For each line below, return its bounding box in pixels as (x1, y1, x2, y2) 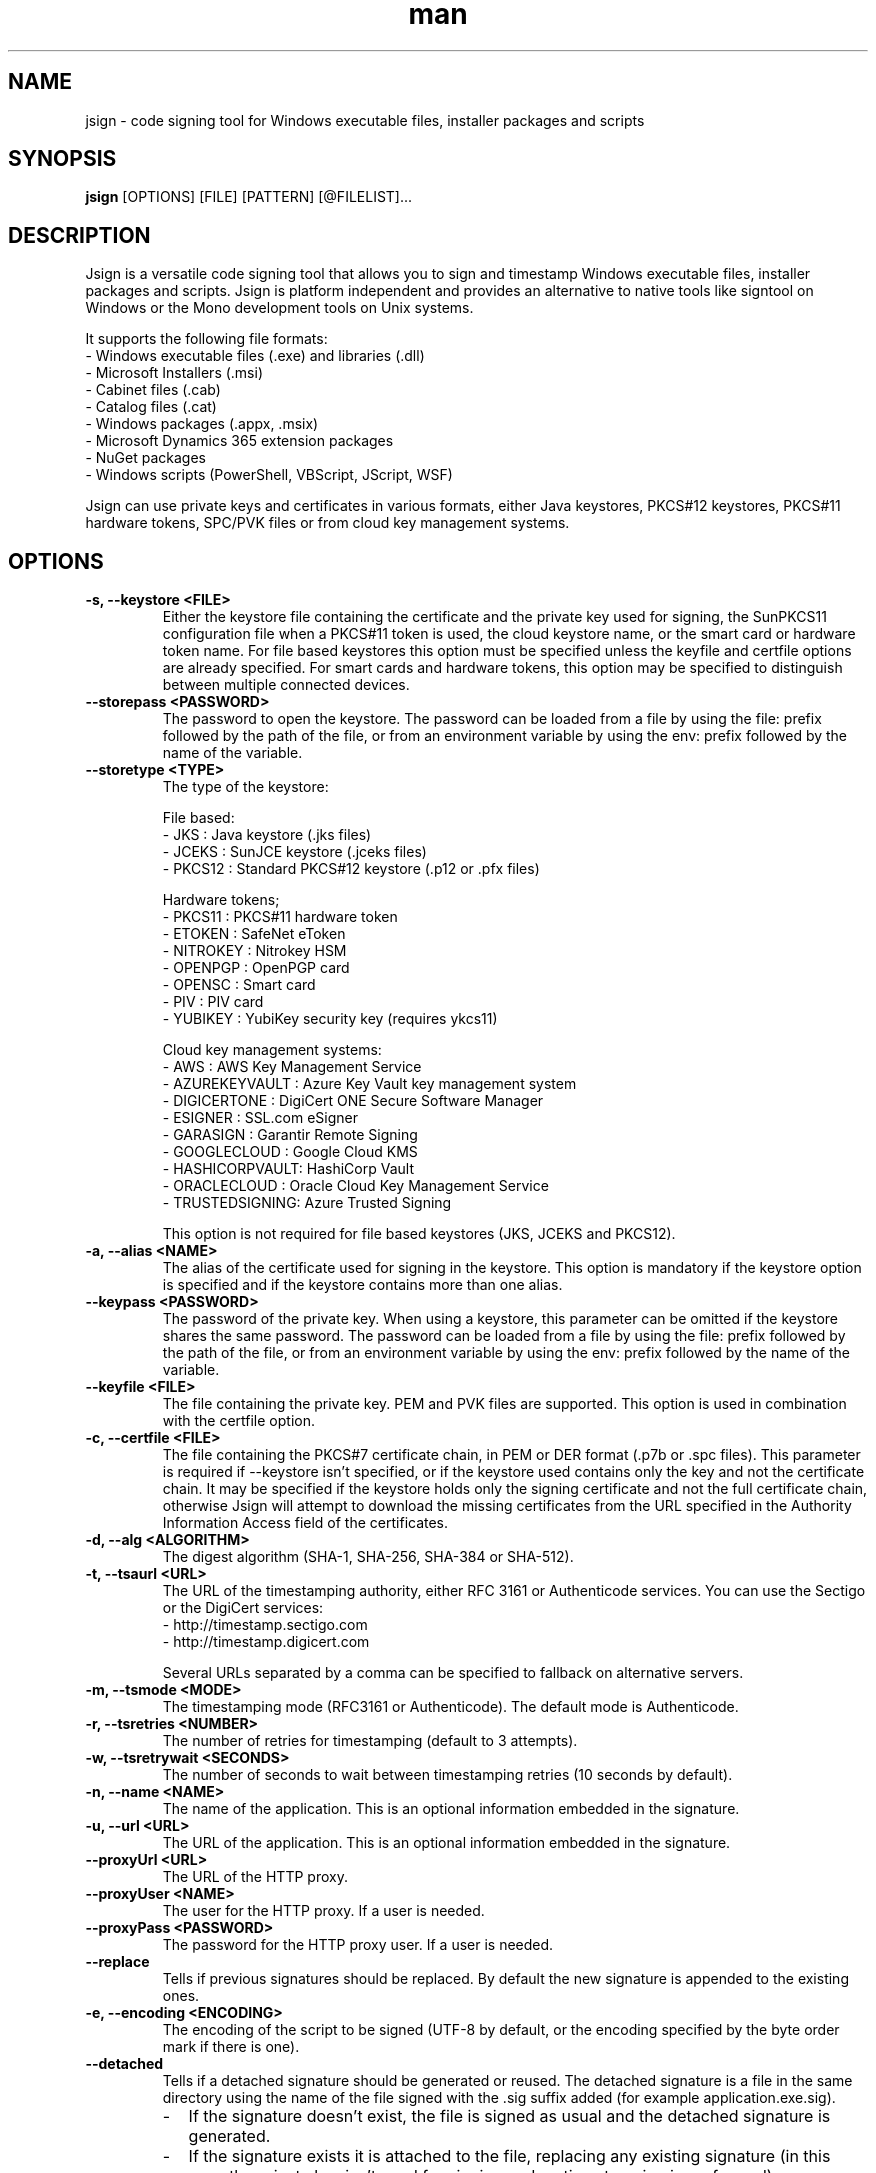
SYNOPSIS (8, 146, 117, 172)
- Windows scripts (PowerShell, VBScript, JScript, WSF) (85, 466, 453, 484)
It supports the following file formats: (85, 330, 328, 348)
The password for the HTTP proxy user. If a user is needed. (162, 1936, 554, 1954)
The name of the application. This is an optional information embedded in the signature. (162, 1800, 740, 1818)
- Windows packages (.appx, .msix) (85, 415, 319, 433)
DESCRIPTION (8, 222, 151, 248)
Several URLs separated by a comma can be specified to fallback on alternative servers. (162, 1664, 744, 1682)
